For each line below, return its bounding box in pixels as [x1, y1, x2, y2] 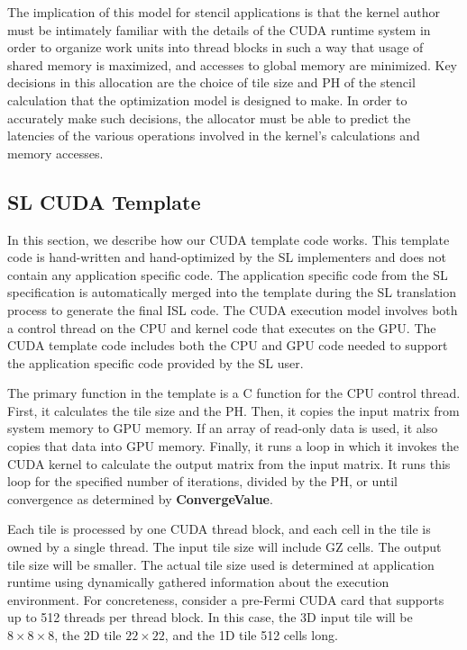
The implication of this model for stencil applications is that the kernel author [7, 3, 440, 21]
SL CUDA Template [7, 187, 201, 215]
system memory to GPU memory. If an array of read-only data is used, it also [7, 419, 438, 438]
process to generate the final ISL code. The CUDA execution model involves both [7, 300, 458, 319]
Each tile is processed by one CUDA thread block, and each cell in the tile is [7, 519, 431, 538]
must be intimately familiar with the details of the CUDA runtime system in [7, 20, 431, 39]
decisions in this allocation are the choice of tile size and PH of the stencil [7, 73, 416, 92]
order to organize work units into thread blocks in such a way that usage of [7, 38, 424, 57]
